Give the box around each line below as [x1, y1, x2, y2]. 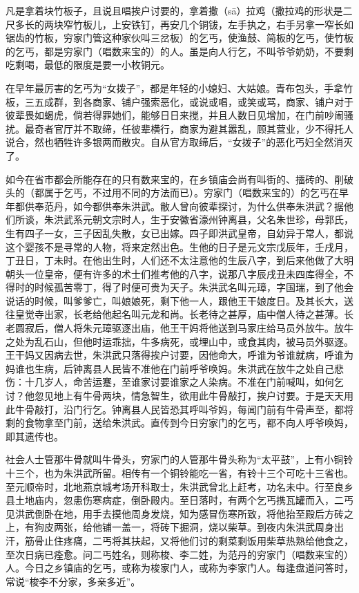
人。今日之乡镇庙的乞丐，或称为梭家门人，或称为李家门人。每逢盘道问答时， [6, 561, 353, 575]
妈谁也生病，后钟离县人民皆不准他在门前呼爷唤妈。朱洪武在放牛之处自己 [6, 361, 334, 375]
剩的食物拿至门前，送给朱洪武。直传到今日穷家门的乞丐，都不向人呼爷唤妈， [6, 415, 353, 430]
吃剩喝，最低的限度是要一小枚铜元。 [6, 57, 170, 72]
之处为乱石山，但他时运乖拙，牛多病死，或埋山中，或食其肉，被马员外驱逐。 [6, 334, 353, 348]
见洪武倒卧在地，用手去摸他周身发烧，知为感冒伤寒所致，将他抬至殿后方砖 [6, 506, 344, 520]
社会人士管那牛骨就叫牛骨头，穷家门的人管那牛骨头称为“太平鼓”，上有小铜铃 [6, 452, 353, 467]
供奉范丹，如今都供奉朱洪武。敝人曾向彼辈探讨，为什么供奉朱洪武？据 [24, 198, 344, 213]
